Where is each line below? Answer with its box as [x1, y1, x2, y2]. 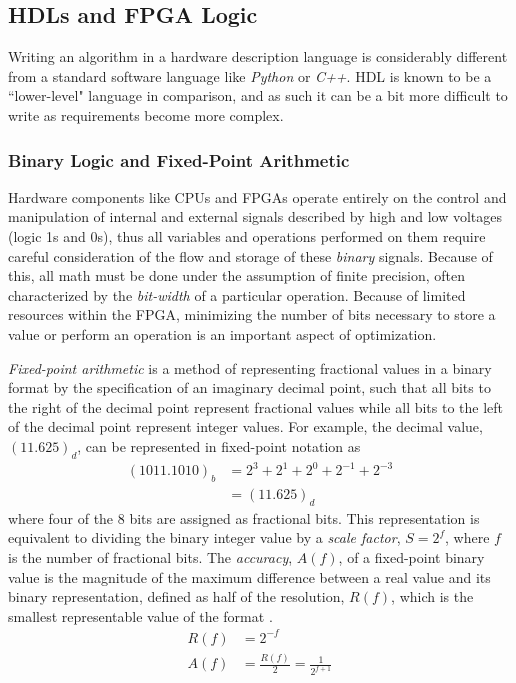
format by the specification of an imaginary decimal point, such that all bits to [8, 377, 491, 398]
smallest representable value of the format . [8, 605, 273, 626]
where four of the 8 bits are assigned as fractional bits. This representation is [8, 507, 480, 528]
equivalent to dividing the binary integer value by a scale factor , [8, 527, 401, 548]
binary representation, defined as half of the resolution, [8, 586, 345, 607]
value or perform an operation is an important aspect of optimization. [8, 323, 437, 344]
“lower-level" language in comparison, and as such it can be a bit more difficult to [8, 85, 508, 106]
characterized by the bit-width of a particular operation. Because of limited [8, 284, 466, 305]
